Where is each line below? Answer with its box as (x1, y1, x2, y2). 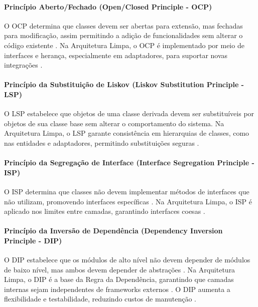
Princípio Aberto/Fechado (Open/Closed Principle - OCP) (4, 1, 212, 12)
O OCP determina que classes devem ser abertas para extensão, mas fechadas (4, 20, 243, 31)
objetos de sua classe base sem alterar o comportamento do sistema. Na (4, 118, 224, 128)
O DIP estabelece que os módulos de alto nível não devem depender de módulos (4, 254, 250, 265)
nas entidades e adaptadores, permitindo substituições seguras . (4, 137, 199, 148)
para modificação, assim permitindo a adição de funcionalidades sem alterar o (4, 30, 243, 41)
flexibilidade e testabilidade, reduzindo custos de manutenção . (4, 293, 196, 304)
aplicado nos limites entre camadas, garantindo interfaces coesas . (4, 206, 205, 216)
